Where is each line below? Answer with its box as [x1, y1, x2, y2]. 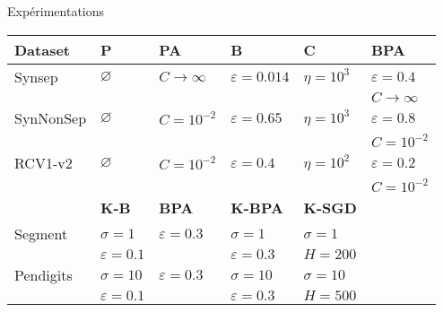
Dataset [14, 39, 71, 60]
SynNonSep [14, 107, 87, 128]
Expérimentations [7, 2, 105, 20]
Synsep [14, 65, 58, 87]
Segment [14, 222, 68, 244]
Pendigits [14, 264, 73, 285]
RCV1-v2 [14, 152, 73, 173]
